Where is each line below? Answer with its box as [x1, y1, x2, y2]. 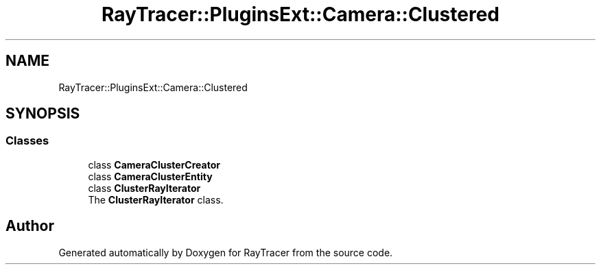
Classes [5, 134, 49, 148]
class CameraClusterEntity [88, 170, 213, 182]
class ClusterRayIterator [88, 182, 201, 194]
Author [5, 217, 54, 235]
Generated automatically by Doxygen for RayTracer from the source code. [58, 246, 393, 258]
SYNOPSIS [5, 105, 80, 123]
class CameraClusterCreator [88, 158, 220, 171]
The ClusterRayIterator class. [88, 193, 224, 206]
